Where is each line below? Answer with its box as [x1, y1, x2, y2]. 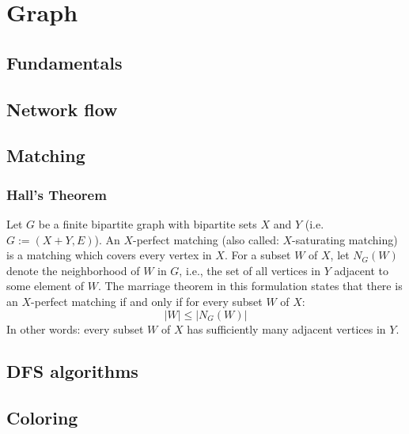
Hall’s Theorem [6, 184, 107, 204]
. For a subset [224, 247, 291, 263]
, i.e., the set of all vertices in [179, 262, 321, 278]
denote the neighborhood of [6, 262, 140, 278]
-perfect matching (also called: [133, 231, 279, 247]
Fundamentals [6, 50, 123, 74]
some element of [6, 277, 85, 294]
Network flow [6, 96, 118, 121]
